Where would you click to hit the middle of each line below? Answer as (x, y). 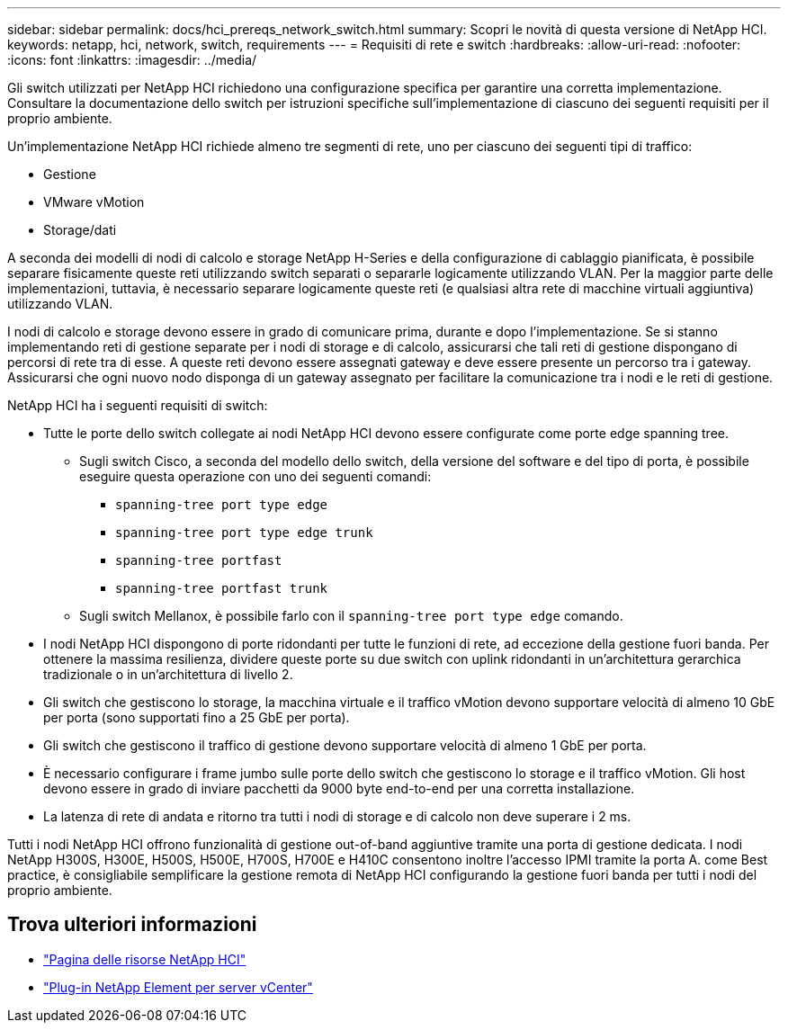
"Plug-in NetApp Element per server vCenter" (178, 987)
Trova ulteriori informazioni (132, 925)
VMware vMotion (94, 202)
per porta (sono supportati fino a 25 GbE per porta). (197, 717)
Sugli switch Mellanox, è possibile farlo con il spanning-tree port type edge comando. (351, 616)
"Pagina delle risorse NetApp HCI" (145, 959)
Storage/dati (80, 230)
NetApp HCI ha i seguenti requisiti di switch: (138, 405)
